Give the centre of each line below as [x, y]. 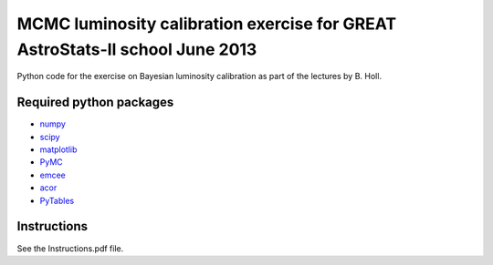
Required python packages [95, 102]
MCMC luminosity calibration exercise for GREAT [207, 24]
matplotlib [58, 149]
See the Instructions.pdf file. [70, 248]
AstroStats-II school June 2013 [137, 49]
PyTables [57, 200]
